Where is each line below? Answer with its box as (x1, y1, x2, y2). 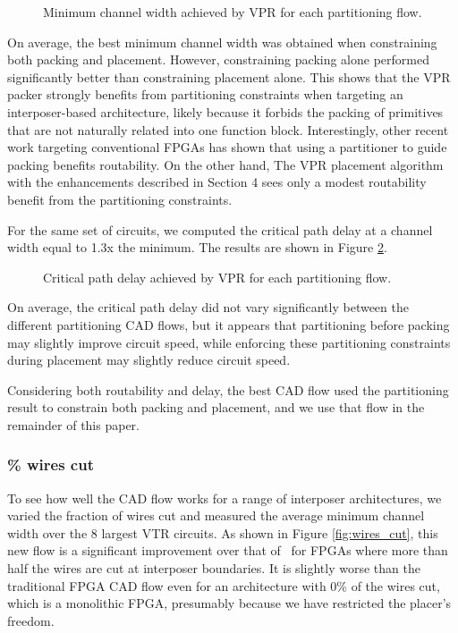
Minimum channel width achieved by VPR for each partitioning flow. (43, 3, 422, 21)
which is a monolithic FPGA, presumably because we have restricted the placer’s (7, 594, 452, 612)
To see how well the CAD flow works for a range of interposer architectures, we (7, 488, 442, 507)
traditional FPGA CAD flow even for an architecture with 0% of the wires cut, (7, 576, 440, 595)
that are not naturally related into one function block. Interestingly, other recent (7, 120, 449, 139)
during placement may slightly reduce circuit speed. (7, 350, 291, 369)
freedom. (7, 611, 55, 629)
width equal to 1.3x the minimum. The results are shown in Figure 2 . (7, 238, 387, 257)
